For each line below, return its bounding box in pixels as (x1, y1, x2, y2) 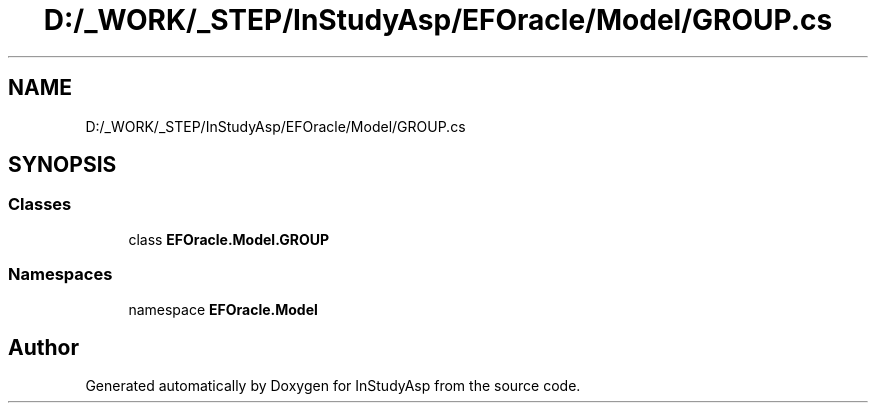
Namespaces (8, 264, 113, 285)
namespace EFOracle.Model (128, 300, 318, 318)
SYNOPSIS (8, 152, 117, 178)
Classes (8, 194, 72, 215)
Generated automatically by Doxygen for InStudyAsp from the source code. (85, 377, 581, 395)
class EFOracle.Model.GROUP (128, 230, 330, 248)
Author (8, 334, 79, 360)
